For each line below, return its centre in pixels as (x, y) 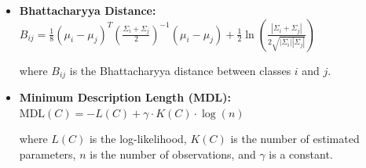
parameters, (48, 154)
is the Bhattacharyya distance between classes (180, 70)
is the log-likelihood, (138, 139)
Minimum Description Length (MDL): (125, 97)
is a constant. (301, 154)
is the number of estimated (295, 139)
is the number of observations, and (173, 154)
